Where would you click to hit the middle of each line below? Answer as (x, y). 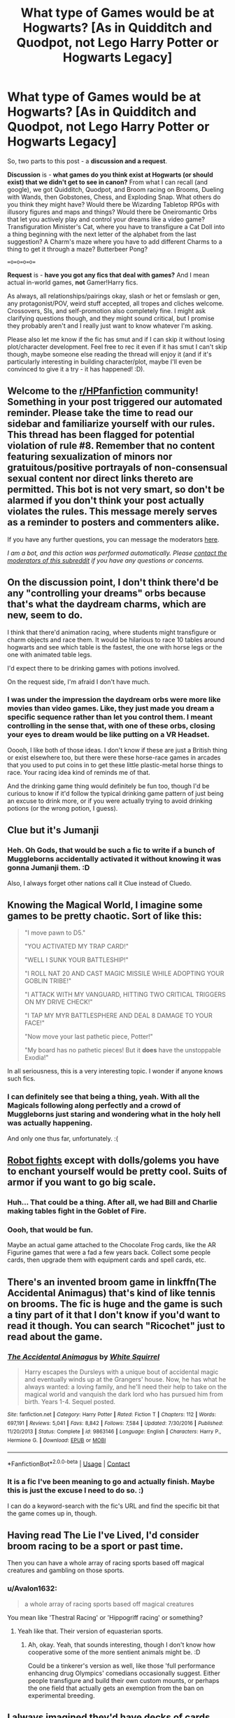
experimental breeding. (61, 1695)
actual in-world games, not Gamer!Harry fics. (73, 282)
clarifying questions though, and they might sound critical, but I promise (111, 318)
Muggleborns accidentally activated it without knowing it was (114, 859)
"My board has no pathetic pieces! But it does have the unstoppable (123, 1050)
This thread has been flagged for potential (101, 435)
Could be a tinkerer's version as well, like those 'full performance (121, 1665)
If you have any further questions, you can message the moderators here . (113, 539)
